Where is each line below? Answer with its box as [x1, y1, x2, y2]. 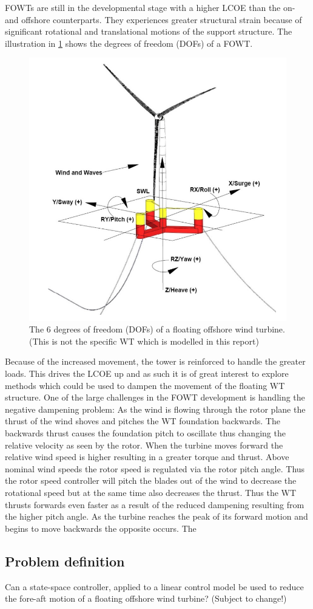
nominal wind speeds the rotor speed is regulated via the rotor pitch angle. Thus [5, 462, 305, 475]
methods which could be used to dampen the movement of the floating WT [5, 379, 285, 391]
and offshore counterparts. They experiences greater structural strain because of [5, 13, 302, 26]
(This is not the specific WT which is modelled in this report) [29, 334, 259, 347]
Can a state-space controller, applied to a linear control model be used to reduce [5, 580, 304, 593]
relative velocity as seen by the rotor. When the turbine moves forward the [5, 438, 283, 451]
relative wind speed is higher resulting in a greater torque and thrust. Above [5, 450, 289, 463]
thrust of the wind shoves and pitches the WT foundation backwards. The [5, 415, 280, 427]
